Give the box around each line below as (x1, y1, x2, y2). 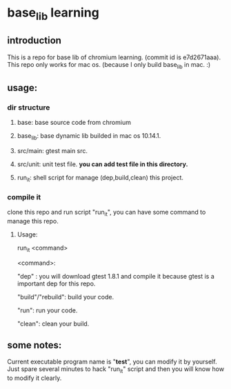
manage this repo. (7, 217, 59, 225)
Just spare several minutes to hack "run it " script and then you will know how (7, 365, 225, 375)
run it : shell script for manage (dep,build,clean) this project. (17, 173, 184, 183)
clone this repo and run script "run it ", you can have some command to (7, 208, 206, 218)
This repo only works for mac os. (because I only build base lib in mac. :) (7, 60, 211, 70)
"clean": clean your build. (17, 319, 90, 328)
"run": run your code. (17, 306, 78, 315)
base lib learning (7, 5, 100, 23)
